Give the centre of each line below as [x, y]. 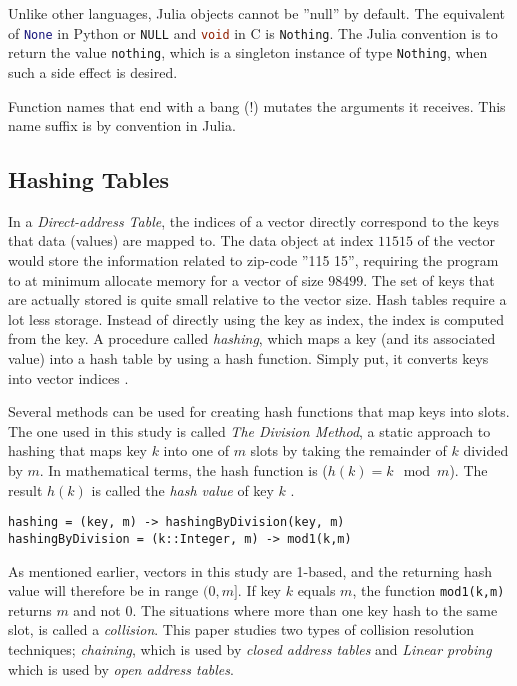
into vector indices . [68, 377]
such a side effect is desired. [93, 71]
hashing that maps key [77, 450]
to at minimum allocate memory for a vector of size [166, 279]
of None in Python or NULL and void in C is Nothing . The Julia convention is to [253, 32]
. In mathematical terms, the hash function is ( [183, 470]
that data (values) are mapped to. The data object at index [191, 240]
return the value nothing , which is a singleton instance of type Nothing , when [248, 52]
